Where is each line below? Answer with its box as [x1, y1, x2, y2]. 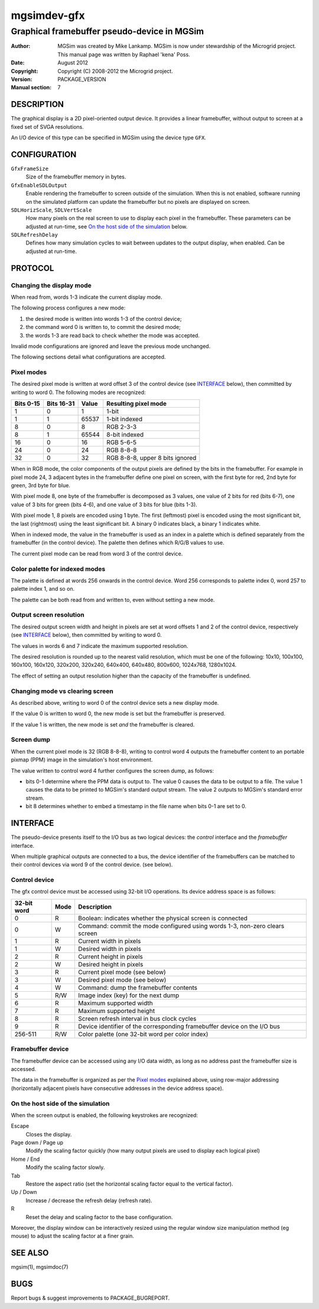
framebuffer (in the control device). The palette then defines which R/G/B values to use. [11, 539, 224, 546]
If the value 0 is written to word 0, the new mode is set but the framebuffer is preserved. [11, 710, 226, 717]
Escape [11, 1122, 30, 1129]
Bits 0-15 [14, 399, 41, 408]
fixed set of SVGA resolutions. [11, 123, 84, 130]
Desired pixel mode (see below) [77, 975, 167, 984]
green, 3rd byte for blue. [11, 482, 71, 489]
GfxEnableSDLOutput [11, 182, 67, 188]
